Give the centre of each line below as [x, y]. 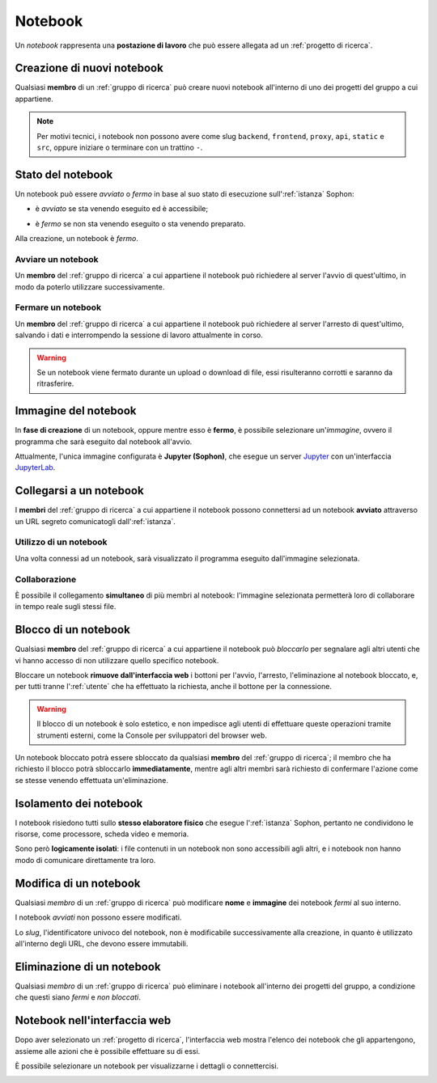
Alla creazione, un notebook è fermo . [77, 239]
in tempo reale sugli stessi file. [66, 607]
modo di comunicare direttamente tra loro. [85, 860]
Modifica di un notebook [78, 883]
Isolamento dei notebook [79, 804]
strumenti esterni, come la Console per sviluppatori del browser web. [152, 735]
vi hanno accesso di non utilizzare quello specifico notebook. [117, 660]
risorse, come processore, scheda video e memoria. [102, 834]
